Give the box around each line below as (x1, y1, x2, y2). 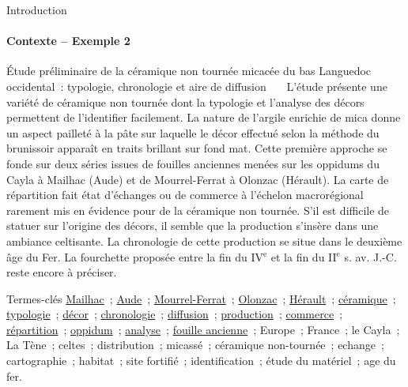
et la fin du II (270, 248, 337, 265)
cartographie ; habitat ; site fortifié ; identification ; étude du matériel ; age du (6, 352, 396, 369)
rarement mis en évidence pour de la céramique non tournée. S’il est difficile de (6, 201, 390, 218)
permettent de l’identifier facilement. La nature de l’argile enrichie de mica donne (6, 109, 401, 126)
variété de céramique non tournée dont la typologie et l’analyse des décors (6, 93, 365, 110)
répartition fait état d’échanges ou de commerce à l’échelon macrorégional (6, 186, 364, 203)
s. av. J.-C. (344, 248, 397, 265)
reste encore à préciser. (6, 264, 117, 280)
